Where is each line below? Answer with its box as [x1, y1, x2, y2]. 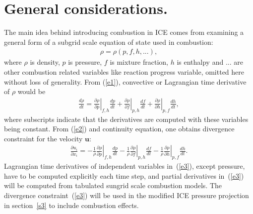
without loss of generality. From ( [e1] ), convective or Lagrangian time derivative [4, 76, 247, 87]
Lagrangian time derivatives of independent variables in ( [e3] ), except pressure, [4, 161, 245, 171]
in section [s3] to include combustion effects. [4, 200, 139, 210]
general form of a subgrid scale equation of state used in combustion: [4, 36, 213, 47]
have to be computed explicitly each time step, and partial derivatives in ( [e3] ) [4, 170, 244, 181]
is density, [30, 57, 60, 67]
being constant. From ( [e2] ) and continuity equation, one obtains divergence [4, 123, 235, 134]
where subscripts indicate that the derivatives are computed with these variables [4, 113, 249, 124]
